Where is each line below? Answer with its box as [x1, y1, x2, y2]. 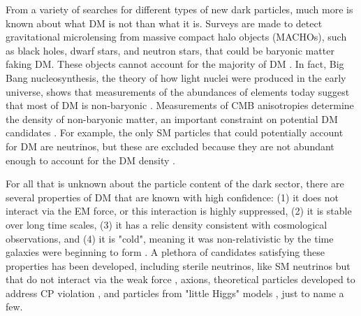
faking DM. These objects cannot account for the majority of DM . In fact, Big [6, 57, 344, 71]
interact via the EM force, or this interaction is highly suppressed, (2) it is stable [6, 203, 352, 218]
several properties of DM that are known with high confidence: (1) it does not [6, 189, 339, 204]
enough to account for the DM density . [6, 152, 175, 167]
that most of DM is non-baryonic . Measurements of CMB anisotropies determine [6, 98, 354, 113]
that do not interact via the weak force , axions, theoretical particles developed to [6, 272, 355, 287]
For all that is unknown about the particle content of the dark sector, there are [6, 176, 344, 191]
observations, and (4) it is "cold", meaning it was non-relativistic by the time [6, 231, 334, 245]
